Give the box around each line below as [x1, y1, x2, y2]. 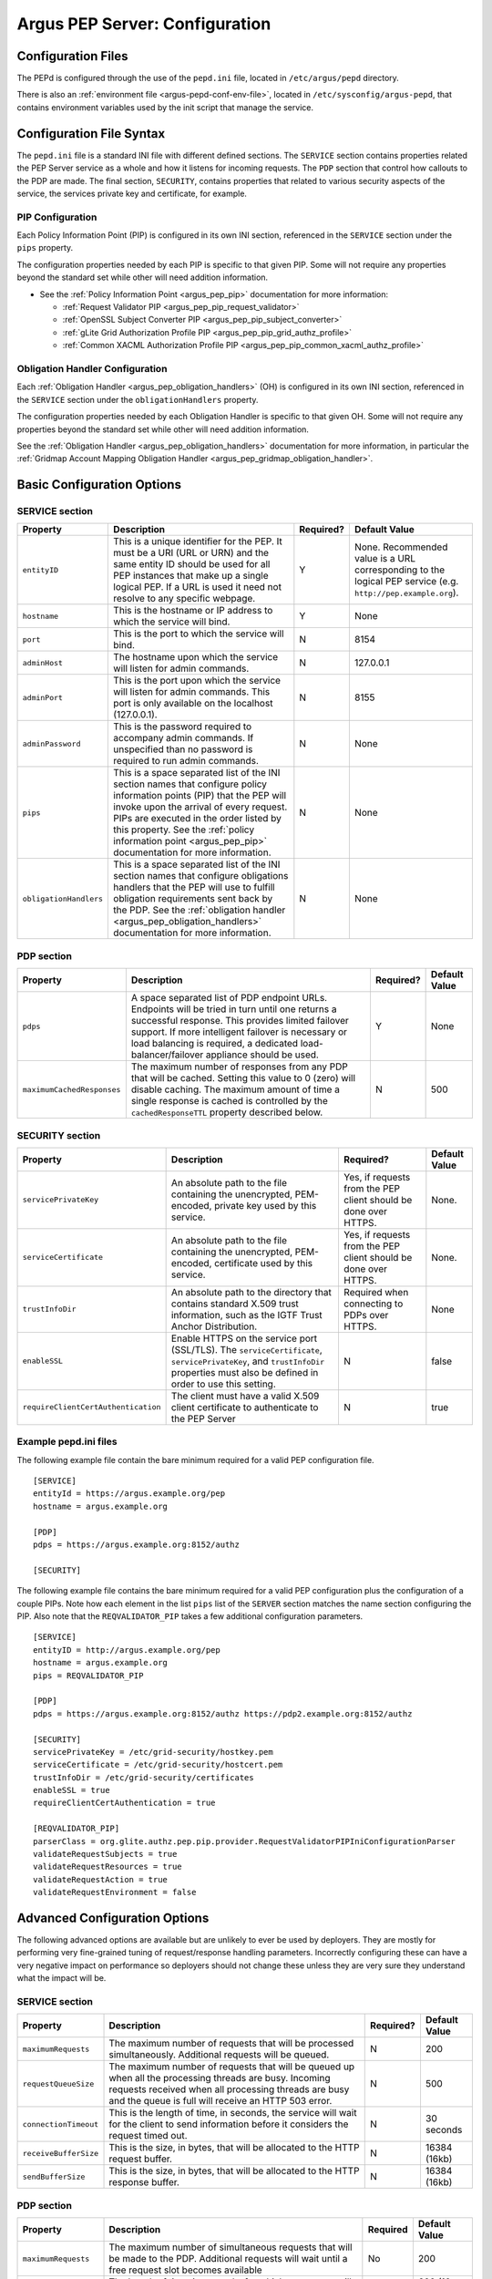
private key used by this [214, 1199, 317, 1212]
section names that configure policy [113, 778, 268, 790]
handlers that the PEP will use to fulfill [113, 881, 275, 893]
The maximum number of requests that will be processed [108, 2037, 354, 2050]
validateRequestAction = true [33, 1874, 169, 1884]
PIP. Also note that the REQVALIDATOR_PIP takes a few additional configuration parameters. [16, 1610, 364, 1622]
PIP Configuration [16, 211, 97, 223]
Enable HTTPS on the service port [170, 1332, 318, 1345]
